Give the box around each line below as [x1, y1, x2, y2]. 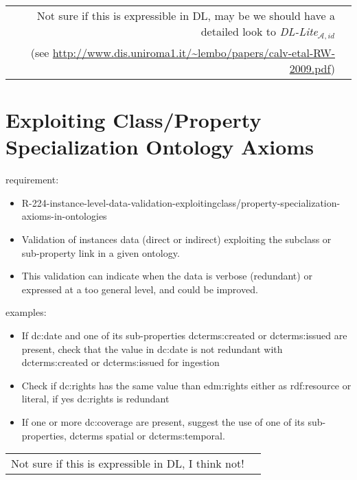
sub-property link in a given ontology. [21, 245, 180, 260]
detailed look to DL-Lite [200, 23, 318, 39]
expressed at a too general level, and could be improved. [21, 282, 258, 296]
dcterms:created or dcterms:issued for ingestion [21, 355, 220, 369]
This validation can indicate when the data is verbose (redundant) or [21, 268, 312, 283]
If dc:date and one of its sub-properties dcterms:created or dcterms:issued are [21, 328, 347, 342]
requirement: [5, 172, 59, 187]
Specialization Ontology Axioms [5, 133, 314, 161]
